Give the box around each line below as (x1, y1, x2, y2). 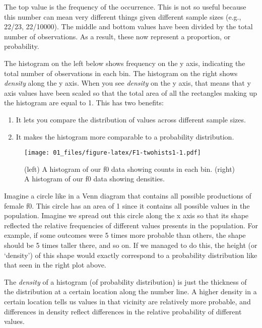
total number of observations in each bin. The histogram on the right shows (4, 68, 238, 78)
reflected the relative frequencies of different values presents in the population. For (4, 220, 258, 230)
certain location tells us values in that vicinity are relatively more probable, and (4, 296, 251, 306)
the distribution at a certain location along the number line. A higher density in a (4, 286, 257, 297)
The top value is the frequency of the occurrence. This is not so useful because (4, 2, 246, 12)
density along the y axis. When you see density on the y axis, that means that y (4, 78, 251, 88)
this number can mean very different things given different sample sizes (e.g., (4, 11, 241, 22)
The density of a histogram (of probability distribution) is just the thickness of (4, 276, 247, 287)
